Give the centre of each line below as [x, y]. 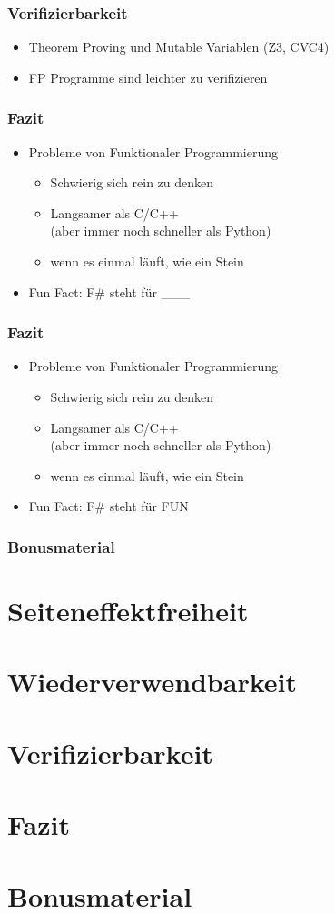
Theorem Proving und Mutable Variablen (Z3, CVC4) [179, 47]
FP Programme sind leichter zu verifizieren [148, 77]
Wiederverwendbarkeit [153, 682]
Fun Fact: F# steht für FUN [108, 506]
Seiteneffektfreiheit [128, 610]
